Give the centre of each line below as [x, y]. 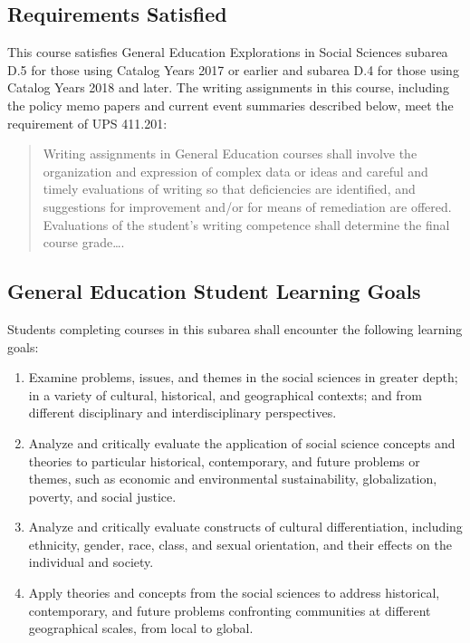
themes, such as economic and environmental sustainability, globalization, [233, 479]
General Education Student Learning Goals [214, 291]
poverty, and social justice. [102, 496]
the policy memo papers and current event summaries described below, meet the [230, 105]
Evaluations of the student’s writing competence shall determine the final [246, 224]
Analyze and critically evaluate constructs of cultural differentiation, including [245, 527]
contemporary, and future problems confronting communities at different [230, 610]
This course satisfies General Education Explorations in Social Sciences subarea [228, 52]
